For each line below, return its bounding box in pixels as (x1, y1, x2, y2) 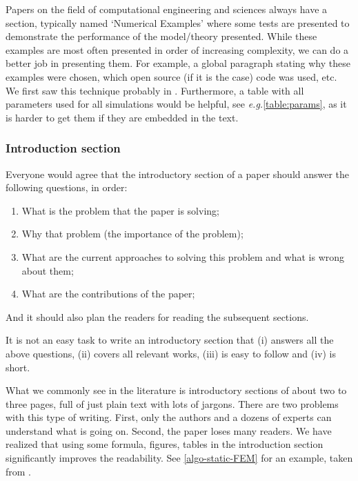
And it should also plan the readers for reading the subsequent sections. (6, 309, 309, 324)
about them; (21, 263, 74, 277)
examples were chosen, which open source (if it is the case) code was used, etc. (6, 69, 337, 84)
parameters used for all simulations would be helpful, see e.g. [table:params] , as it (6, 97, 347, 111)
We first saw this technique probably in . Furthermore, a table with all (6, 83, 304, 97)
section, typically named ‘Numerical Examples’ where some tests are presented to (6, 15, 350, 30)
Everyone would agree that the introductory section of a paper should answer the (6, 166, 350, 181)
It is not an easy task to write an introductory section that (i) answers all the (6, 333, 334, 347)
